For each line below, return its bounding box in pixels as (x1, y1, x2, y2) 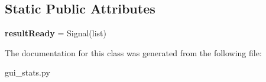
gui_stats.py (5, 66, 50, 78)
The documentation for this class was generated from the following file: (5, 46, 262, 59)
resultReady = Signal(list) (5, 27, 106, 39)
